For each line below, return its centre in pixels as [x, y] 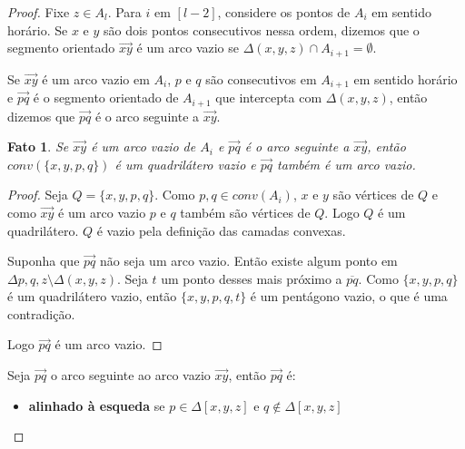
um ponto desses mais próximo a [252, 278]
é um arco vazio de [143, 146]
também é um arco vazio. [346, 164]
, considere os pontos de [284, 12]
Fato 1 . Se [38, 146]
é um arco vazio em [96, 78]
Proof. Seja [38, 195]
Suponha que [44, 261]
